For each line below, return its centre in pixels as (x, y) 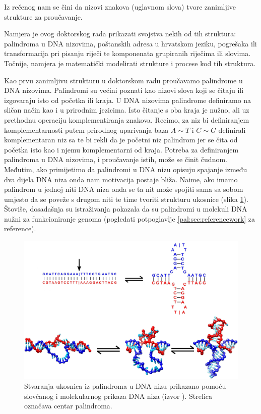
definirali (232, 130)
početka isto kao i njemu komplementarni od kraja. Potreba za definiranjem (121, 149)
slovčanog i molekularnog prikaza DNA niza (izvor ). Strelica (118, 396)
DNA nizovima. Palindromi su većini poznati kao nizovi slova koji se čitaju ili (124, 90)
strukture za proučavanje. (43, 16)
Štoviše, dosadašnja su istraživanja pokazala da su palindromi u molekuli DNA (126, 209)
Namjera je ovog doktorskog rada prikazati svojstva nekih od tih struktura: (120, 34)
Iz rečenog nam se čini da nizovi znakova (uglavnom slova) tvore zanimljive (120, 7)
